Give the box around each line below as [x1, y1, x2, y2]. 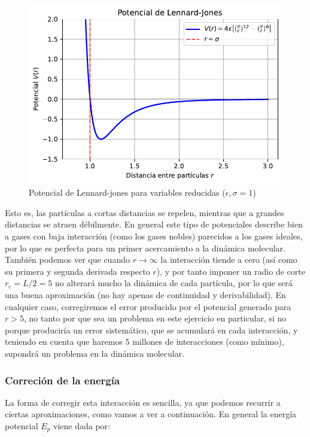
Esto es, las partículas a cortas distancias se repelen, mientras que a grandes [5, 206, 284, 218]
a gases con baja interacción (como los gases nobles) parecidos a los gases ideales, [5, 230, 303, 242]
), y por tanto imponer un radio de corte [156, 265, 305, 277]
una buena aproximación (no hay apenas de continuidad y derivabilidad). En [5, 289, 286, 301]
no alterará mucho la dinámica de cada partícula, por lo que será [54, 277, 293, 289]
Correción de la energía [5, 372, 120, 387]
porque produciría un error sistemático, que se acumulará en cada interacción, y [5, 323, 298, 336]
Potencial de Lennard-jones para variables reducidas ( [29, 186, 226, 199]
